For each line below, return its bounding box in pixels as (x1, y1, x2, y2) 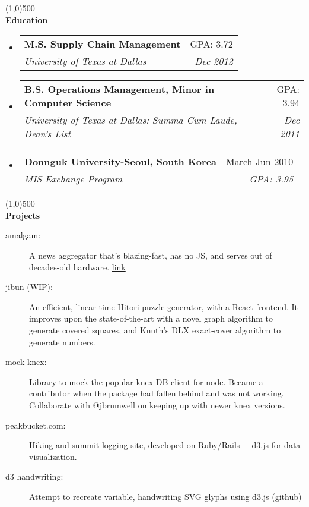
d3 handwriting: (5, 470, 63, 483)
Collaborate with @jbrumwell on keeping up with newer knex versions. (29, 398, 285, 411)
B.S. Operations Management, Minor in (24, 82, 215, 96)
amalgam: (5, 229, 41, 241)
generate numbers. (29, 335, 95, 348)
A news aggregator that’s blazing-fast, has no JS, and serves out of (29, 248, 272, 261)
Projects (5, 209, 40, 221)
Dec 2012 (195, 54, 233, 68)
